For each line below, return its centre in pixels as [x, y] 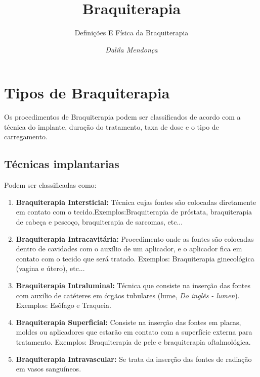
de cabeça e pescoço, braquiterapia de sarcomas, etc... [99, 222]
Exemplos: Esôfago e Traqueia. [63, 305]
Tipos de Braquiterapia [87, 93]
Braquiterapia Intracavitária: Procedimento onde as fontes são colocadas [135, 238]
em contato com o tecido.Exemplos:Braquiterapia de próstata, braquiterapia [134, 212]
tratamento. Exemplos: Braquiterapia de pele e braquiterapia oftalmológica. [133, 341]
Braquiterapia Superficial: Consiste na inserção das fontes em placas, [128, 322]
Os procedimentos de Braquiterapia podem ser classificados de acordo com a [122, 117]
